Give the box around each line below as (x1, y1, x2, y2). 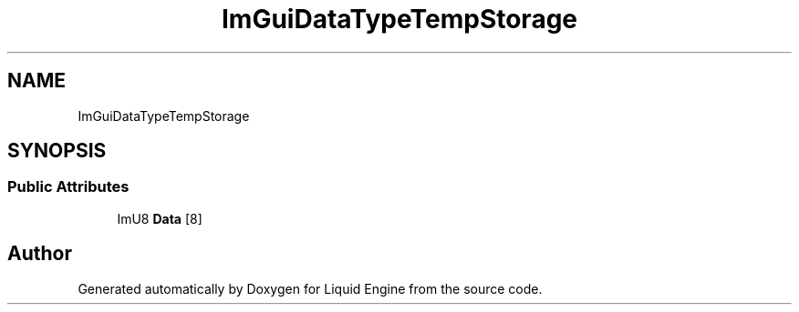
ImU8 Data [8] (117, 210, 202, 226)
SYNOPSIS (7, 139, 107, 163)
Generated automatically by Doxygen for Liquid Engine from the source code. (78, 280, 543, 297)
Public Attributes (7, 177, 130, 196)
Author (7, 242, 72, 266)
